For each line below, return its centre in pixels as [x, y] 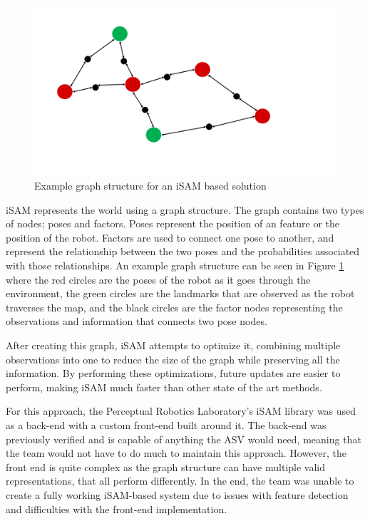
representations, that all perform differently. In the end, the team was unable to [180, 481]
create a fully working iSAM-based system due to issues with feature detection [177, 494]
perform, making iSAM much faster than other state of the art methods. [164, 387]
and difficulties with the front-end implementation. [117, 509]
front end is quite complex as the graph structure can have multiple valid [165, 466]
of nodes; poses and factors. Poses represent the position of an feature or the [173, 223]
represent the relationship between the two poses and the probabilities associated [183, 251]
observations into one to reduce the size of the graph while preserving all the [173, 359]
